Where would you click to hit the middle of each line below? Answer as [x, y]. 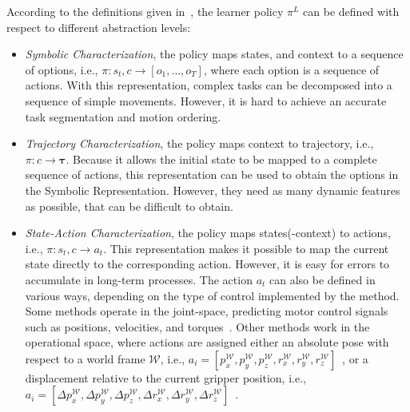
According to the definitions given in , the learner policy [145, 11]
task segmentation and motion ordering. [123, 116]
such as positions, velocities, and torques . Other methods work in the [197, 326]
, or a [355, 358]
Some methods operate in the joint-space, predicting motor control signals [207, 311]
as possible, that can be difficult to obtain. [129, 206]
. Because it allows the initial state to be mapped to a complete [221, 158]
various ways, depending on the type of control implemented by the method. [212, 295]
